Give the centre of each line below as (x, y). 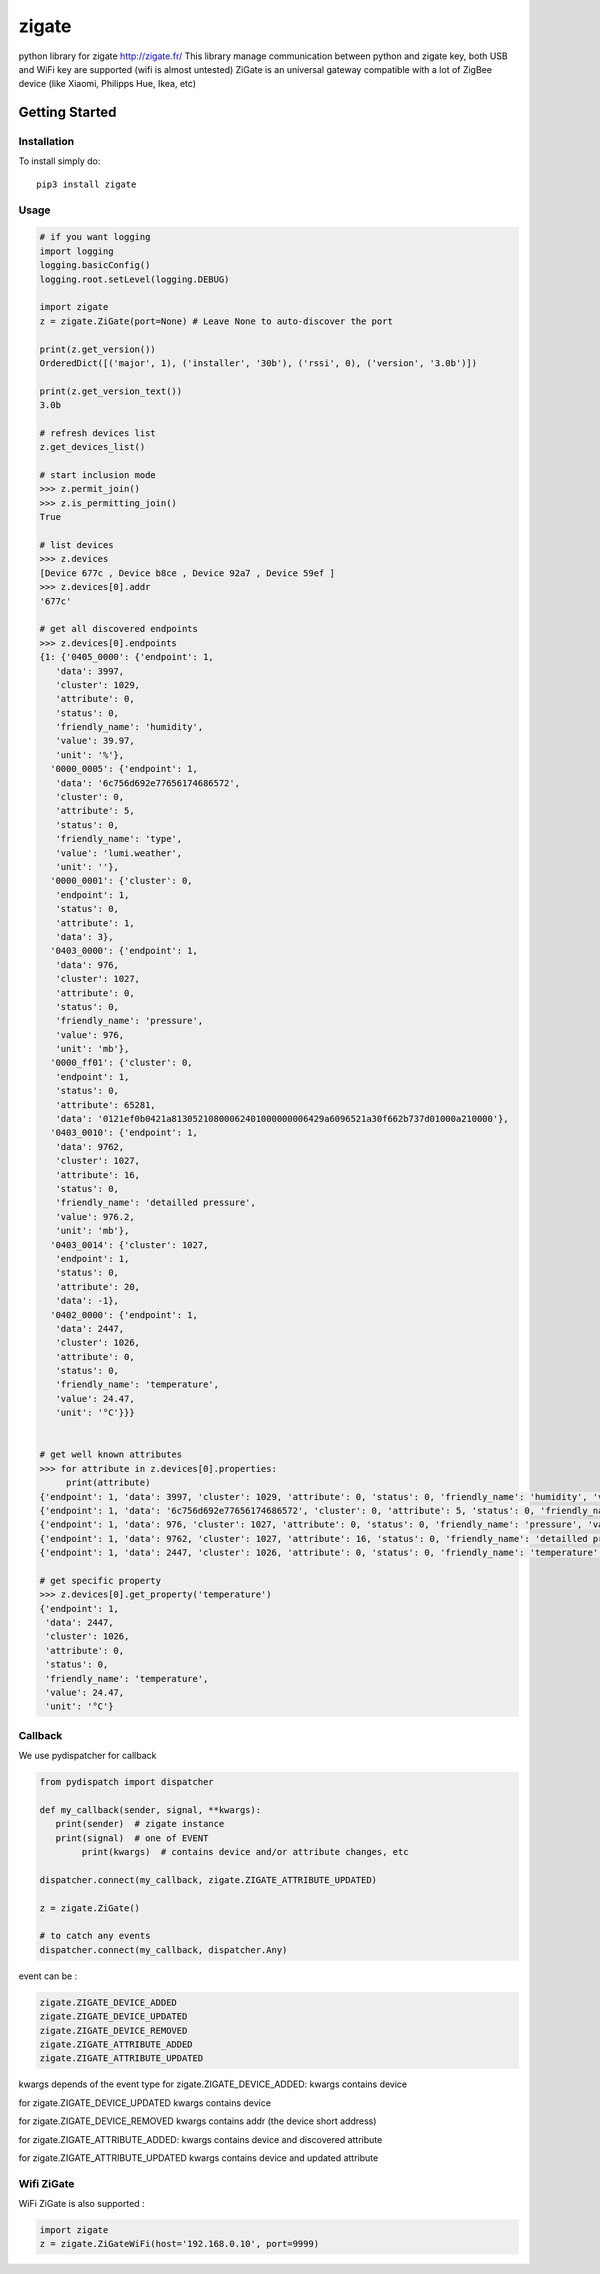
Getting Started (67, 112)
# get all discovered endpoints (119, 629)
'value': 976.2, (95, 1216)
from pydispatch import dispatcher (126, 1782)
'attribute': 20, (97, 1286)
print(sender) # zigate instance (140, 1824)
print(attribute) (108, 1483)
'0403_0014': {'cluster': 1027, (129, 1244)
